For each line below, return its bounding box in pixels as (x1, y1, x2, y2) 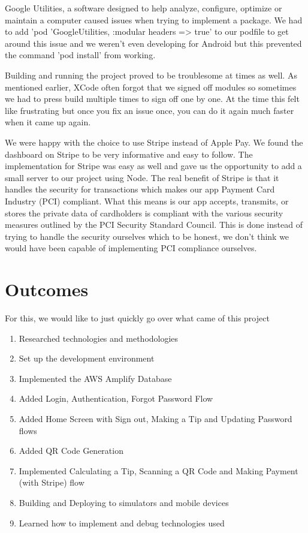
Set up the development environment (19, 352, 155, 365)
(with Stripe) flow (19, 476, 84, 489)
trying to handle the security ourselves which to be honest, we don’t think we (5, 230, 289, 242)
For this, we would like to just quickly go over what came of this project (5, 312, 270, 324)
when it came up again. (5, 116, 91, 128)
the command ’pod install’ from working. (5, 49, 156, 61)
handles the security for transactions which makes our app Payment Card (5, 183, 275, 195)
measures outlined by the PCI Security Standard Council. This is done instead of (5, 218, 303, 231)
